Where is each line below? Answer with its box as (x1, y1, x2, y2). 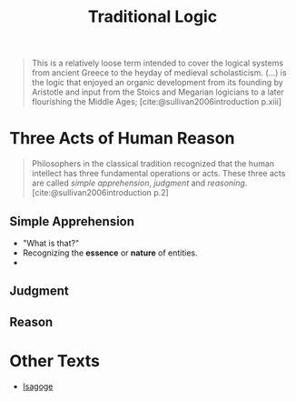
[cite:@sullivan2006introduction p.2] (31, 187, 170, 198)
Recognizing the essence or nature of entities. (22, 247, 198, 258)
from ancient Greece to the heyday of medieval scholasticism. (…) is (31, 67, 288, 78)
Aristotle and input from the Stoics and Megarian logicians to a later (31, 86, 284, 97)
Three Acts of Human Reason (9, 128, 235, 149)
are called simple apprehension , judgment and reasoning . (31, 177, 248, 188)
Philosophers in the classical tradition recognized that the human (31, 158, 275, 169)
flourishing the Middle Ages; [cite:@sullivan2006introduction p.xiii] (31, 96, 282, 107)
